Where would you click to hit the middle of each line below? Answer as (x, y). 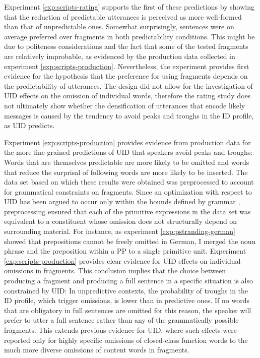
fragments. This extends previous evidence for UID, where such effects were (120, 330)
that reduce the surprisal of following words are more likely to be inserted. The (126, 172)
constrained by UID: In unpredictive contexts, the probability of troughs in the (126, 290)
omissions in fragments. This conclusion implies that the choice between (115, 271)
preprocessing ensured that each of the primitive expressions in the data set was (127, 211)
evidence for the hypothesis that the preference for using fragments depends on (126, 76)
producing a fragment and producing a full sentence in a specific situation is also (129, 281)
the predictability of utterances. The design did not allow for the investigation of (128, 85)
